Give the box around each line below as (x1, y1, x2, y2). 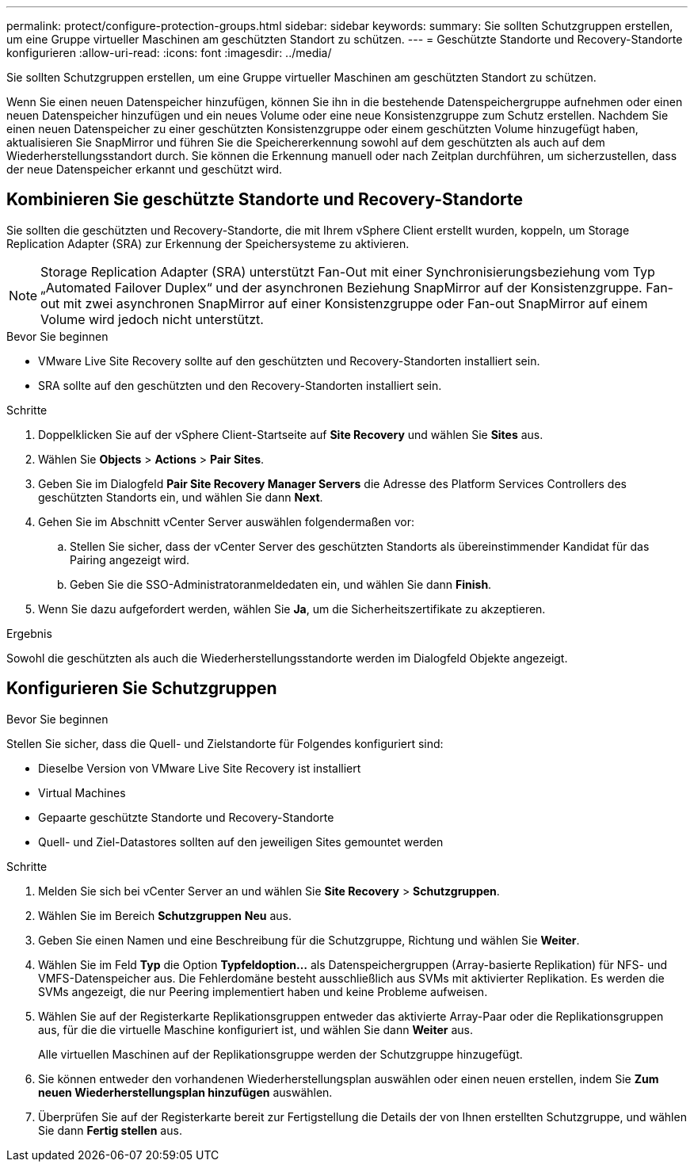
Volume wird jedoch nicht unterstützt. (40, 311, 264, 327)
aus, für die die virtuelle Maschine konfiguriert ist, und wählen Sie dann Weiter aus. (38, 1022, 473, 1036)
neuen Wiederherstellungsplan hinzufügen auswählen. (38, 1085, 333, 1099)
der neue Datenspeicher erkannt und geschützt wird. (6, 162, 283, 176)
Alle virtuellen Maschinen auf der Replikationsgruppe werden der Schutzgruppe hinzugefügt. (38, 1047, 523, 1061)
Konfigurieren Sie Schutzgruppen (6, 678, 277, 699)
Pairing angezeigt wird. (70, 552, 190, 567)
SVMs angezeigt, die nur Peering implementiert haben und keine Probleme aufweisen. (38, 984, 488, 998)
